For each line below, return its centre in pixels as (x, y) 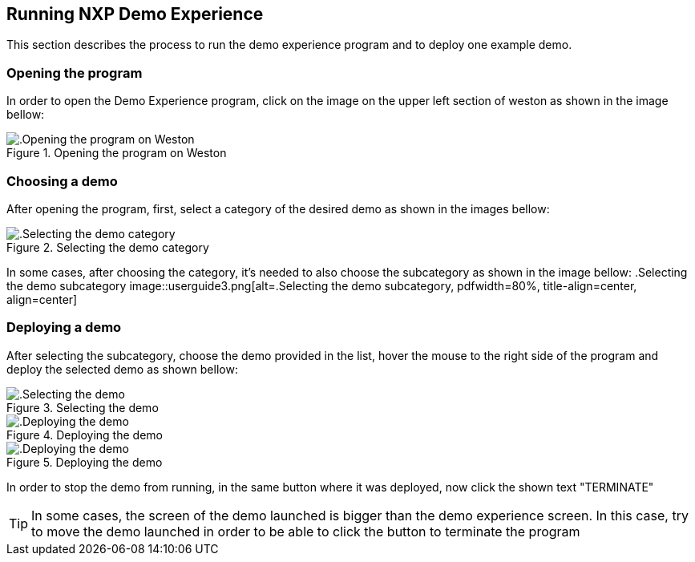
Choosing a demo (62, 181)
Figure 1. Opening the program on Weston (117, 153)
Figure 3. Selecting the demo (83, 407)
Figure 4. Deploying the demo (85, 435)
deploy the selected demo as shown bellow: (122, 369)
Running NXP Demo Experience (135, 14)
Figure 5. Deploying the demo (85, 462)
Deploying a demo (64, 327)
